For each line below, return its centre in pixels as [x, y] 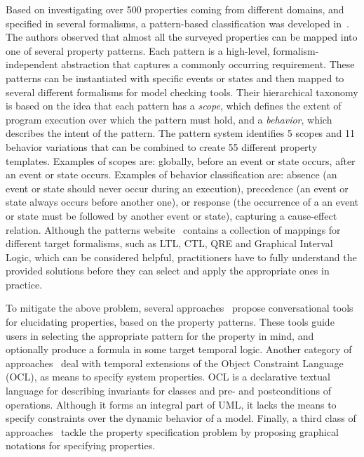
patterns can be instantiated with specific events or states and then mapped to [175, 78]
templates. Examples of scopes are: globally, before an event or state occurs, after [181, 160]
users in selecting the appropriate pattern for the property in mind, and [160, 335]
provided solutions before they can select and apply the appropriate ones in [168, 271]
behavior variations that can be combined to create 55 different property [162, 146]
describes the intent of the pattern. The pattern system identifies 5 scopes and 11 [181, 133]
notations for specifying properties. [81, 445]
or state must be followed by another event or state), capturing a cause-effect [171, 215]
